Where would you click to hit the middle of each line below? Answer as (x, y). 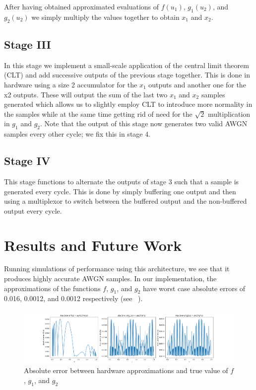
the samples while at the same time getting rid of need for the (98, 114)
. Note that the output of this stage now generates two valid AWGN (144, 123)
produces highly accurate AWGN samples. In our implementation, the (110, 278)
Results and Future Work (93, 245)
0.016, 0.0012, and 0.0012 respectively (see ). (73, 298)
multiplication (229, 114)
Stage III (28, 44)
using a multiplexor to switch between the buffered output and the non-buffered (126, 201)
